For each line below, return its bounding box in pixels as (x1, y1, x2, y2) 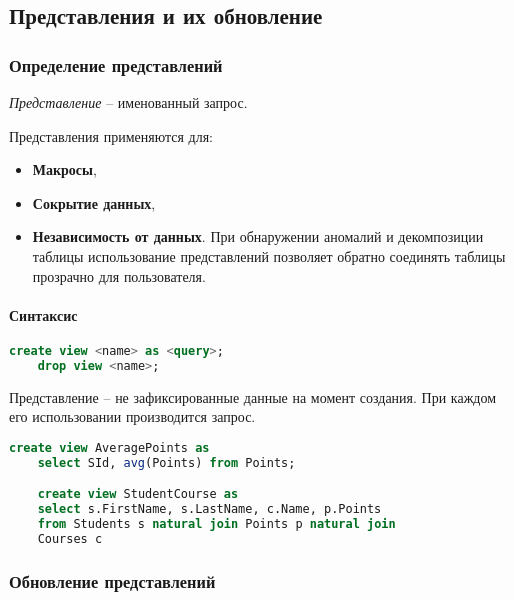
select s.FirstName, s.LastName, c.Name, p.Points (37, 502, 382, 517)
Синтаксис (9, 304, 78, 325)
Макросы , (32, 159, 97, 180)
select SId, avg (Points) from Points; (37, 455, 296, 470)
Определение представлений (9, 52, 223, 77)
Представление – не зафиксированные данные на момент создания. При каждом (9, 386, 497, 407)
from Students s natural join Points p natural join (37, 517, 396, 532)
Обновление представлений (9, 568, 216, 593)
